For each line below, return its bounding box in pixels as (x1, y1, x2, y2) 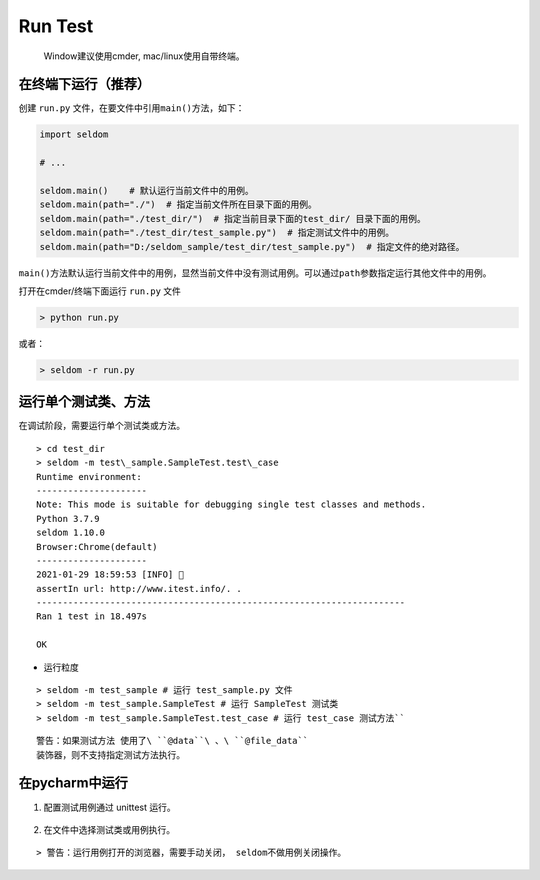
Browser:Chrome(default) (36, 541, 158, 552)
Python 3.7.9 (36, 513, 100, 524)
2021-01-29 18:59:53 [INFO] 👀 (36, 569, 185, 580)
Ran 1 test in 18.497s (36, 611, 148, 622)
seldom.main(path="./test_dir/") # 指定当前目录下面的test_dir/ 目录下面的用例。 (39, 213, 426, 224)
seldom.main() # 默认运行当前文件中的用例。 (39, 185, 254, 196)
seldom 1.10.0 (36, 527, 105, 539)
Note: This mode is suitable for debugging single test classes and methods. (36, 499, 427, 510)
